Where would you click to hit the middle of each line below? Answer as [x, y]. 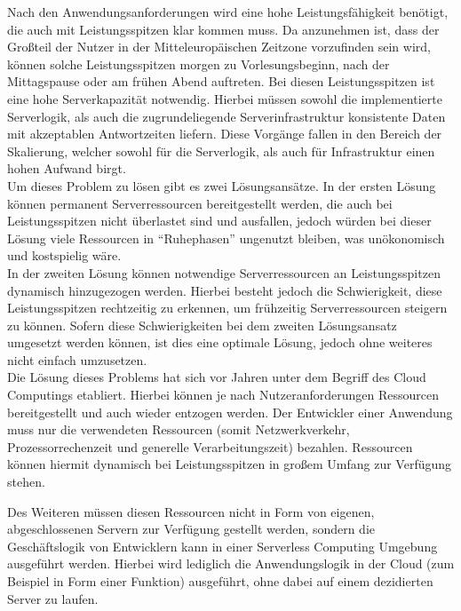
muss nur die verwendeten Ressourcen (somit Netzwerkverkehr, [179, 429]
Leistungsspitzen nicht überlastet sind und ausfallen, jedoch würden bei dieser [219, 221]
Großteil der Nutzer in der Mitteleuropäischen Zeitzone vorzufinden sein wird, [219, 47]
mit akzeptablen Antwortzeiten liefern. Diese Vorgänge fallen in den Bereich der [225, 134]
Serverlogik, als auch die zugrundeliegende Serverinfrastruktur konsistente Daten [227, 116]
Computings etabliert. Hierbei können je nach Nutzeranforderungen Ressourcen [223, 395]
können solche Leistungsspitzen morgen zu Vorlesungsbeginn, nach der [199, 63]
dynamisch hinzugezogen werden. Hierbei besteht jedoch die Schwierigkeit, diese [225, 290]
